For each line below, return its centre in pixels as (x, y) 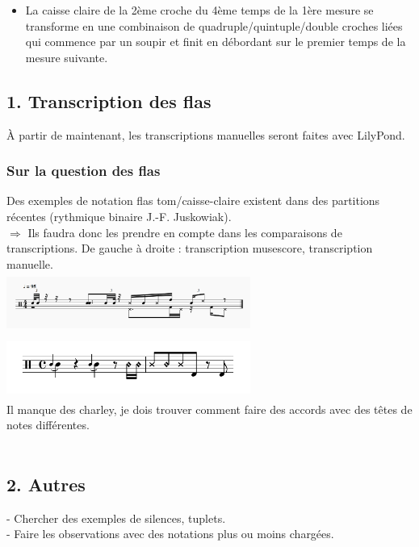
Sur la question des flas (84, 171)
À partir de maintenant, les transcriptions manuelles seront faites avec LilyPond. (206, 134)
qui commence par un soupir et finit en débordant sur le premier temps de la (216, 42)
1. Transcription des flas (109, 100)
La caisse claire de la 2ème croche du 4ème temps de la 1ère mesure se (199, 10)
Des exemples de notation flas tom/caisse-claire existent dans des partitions (193, 200)
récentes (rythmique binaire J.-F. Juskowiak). (119, 216)
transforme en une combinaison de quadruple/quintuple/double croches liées (214, 25)
